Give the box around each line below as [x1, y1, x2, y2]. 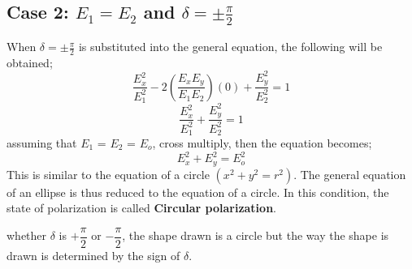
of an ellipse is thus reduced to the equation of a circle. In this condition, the [7, 183, 389, 200]
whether [7, 227, 47, 244]
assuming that [7, 134, 77, 152]
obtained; [7, 53, 53, 70]
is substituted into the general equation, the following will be [78, 38, 383, 55]
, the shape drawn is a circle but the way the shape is [122, 227, 389, 244]
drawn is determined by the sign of [7, 246, 180, 263]
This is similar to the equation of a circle [7, 165, 210, 182]
